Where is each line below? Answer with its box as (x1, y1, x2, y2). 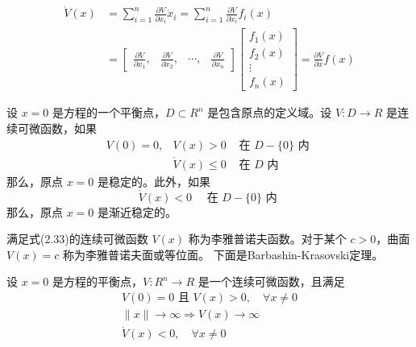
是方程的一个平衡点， (52, 104, 166, 121)
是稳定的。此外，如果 (98, 172, 211, 189)
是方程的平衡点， (52, 273, 144, 290)
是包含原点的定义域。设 (207, 104, 332, 121)
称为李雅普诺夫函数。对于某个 (188, 230, 347, 247)
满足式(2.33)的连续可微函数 (6, 230, 148, 247)
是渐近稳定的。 (98, 203, 177, 220)
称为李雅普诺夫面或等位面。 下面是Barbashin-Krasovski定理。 (63, 246, 384, 262)
